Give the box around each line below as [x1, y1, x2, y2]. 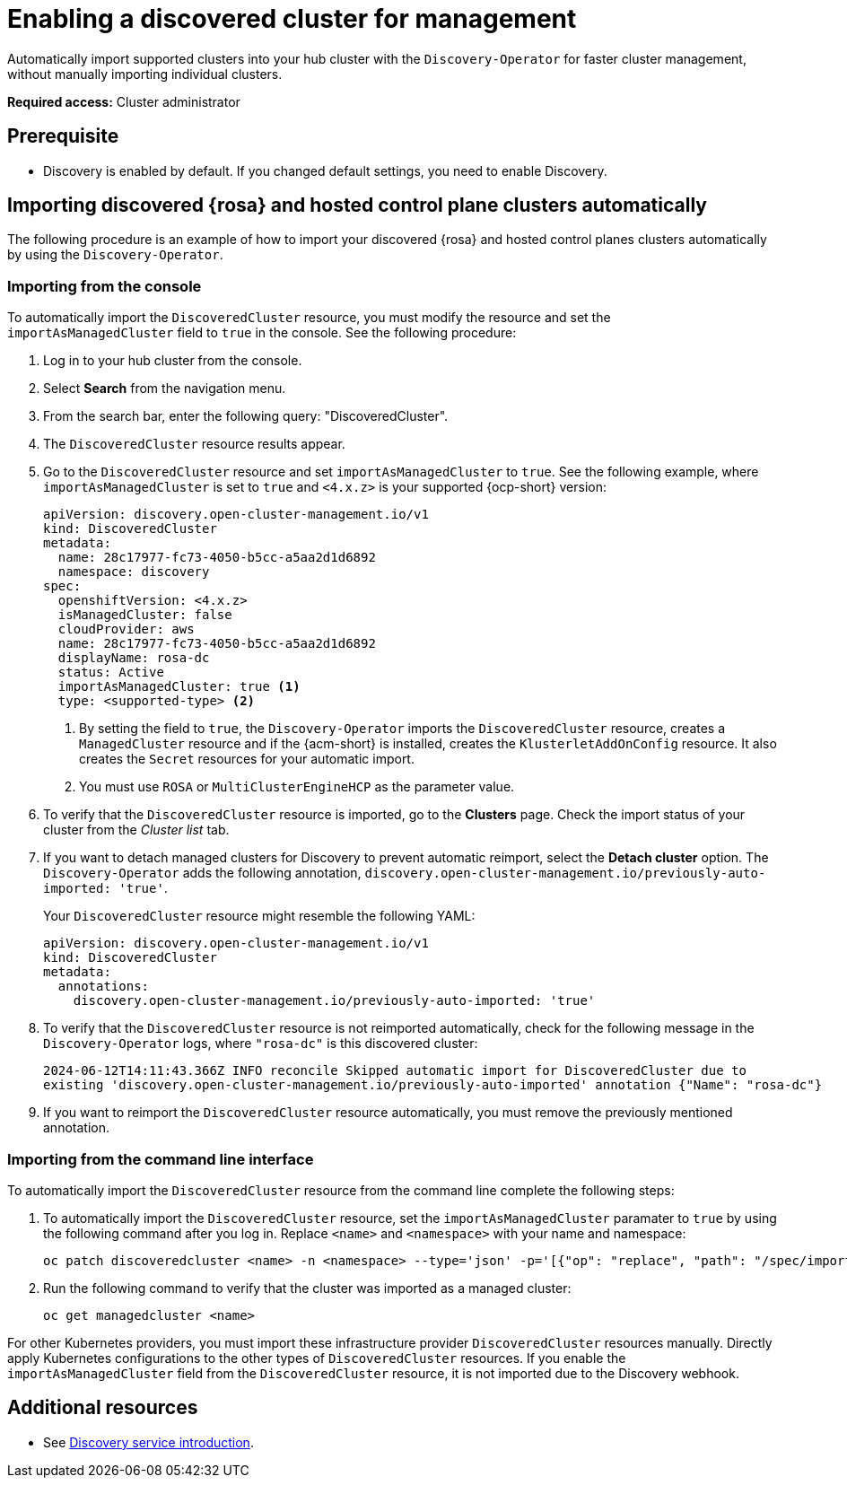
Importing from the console [7, 276, 202, 295]
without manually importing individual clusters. [7, 66, 283, 82]
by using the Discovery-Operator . [7, 247, 223, 263]
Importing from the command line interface [7, 1149, 314, 1168]
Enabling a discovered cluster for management [7, 4, 577, 34]
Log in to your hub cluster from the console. [43, 353, 302, 369]
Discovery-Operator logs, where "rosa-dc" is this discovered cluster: [43, 1035, 478, 1052]
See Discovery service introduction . [43, 1434, 254, 1450]
